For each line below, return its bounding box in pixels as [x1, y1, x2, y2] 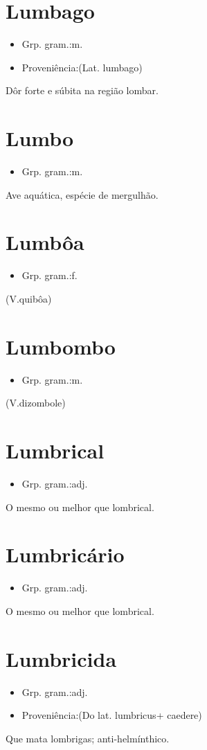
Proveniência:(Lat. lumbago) [21, 60, 143, 74]
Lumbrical [6, 436, 105, 465]
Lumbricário [6, 540, 125, 569]
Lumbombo [6, 332, 116, 360]
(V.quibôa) [6, 291, 52, 305]
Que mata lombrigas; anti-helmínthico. [6, 731, 170, 745]
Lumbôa [6, 228, 84, 256]
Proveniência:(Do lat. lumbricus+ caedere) [21, 708, 202, 722]
